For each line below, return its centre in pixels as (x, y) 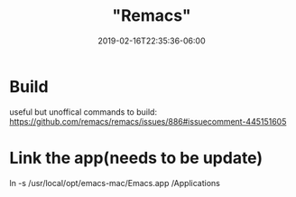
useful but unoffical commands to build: (83, 112)
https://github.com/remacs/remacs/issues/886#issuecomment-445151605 (148, 121)
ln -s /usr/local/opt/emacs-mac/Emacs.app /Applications (115, 183)
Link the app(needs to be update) (136, 158)
